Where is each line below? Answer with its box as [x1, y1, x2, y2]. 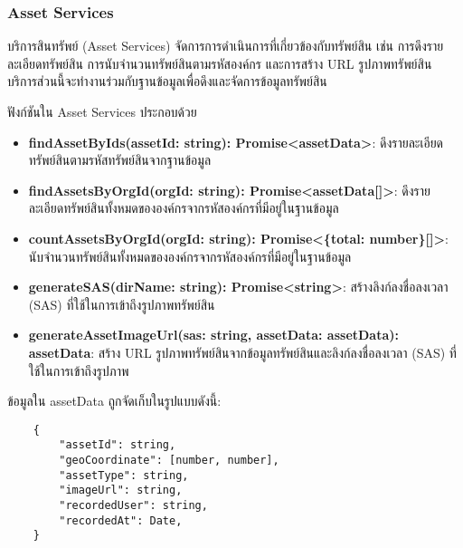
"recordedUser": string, [59, 499, 208, 512]
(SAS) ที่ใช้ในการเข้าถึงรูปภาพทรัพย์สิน [28, 294, 215, 313]
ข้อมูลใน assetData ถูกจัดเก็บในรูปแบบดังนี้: [7, 391, 222, 410]
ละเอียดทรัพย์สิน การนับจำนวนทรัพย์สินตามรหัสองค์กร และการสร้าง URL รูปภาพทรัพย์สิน [7, 53, 432, 72]
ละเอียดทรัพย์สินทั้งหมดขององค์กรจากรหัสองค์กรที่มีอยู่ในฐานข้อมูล [28, 198, 339, 217]
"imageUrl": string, [59, 484, 183, 497]
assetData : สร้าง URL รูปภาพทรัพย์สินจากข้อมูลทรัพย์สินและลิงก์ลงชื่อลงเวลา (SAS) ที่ [28, 342, 457, 361]
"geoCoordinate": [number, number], [59, 454, 279, 467]
